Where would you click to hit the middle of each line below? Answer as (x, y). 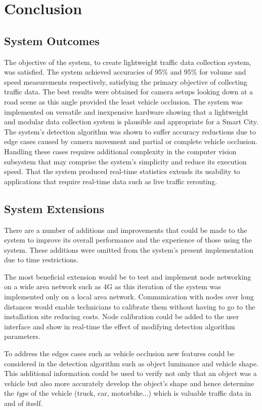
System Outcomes (52, 40)
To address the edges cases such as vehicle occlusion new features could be (119, 353)
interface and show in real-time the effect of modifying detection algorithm (120, 326)
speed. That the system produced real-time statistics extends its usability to (122, 171)
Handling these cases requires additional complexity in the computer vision (120, 151)
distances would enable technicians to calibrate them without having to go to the (130, 306)
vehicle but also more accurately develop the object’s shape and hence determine (129, 383)
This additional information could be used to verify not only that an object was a (130, 373)
